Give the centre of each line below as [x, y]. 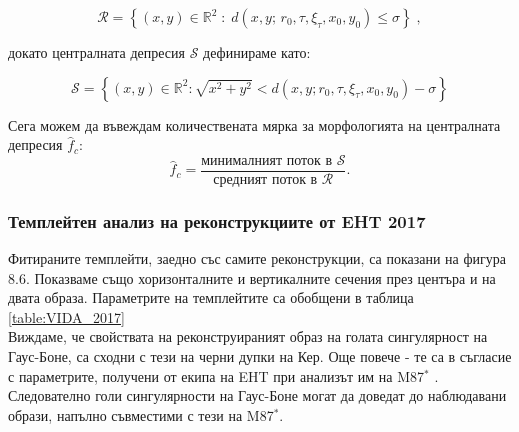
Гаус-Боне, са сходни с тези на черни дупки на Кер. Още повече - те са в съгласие [260, 356]
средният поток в [265, 179]
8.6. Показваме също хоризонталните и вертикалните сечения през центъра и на [252, 277]
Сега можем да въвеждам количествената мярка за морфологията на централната [254, 124]
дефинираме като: [257, 52]
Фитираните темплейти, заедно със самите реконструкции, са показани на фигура [257, 258]
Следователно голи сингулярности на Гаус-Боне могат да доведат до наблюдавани [257, 395]
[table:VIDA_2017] [66, 316]
